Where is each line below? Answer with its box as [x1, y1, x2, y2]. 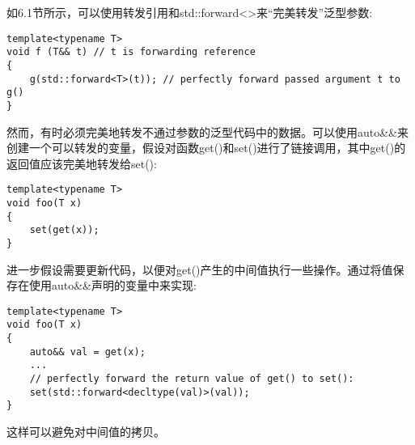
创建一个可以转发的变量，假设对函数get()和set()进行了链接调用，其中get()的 [6, 139, 406, 156]
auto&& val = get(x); [29, 345, 146, 358]
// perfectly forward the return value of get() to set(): [29, 373, 354, 385]
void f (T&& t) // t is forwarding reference [6, 46, 256, 58]
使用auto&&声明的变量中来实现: [28, 277, 197, 294]
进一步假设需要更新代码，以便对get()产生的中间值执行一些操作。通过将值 [6, 261, 393, 278]
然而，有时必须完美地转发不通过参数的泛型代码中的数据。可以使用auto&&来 [6, 123, 409, 140]
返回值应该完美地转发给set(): [6, 155, 157, 172]
